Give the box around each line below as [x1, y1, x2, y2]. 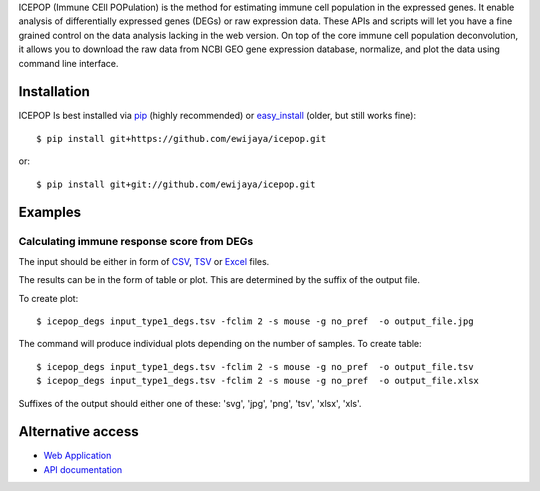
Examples [18, 204, 82, 221]
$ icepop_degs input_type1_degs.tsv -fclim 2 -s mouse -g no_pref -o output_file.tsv [36, 361, 474, 372]
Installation [18, 83, 90, 100]
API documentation [43, 463, 123, 475]
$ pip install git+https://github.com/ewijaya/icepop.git [36, 133, 327, 144]
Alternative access [18, 423, 139, 440]
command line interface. [18, 57, 119, 69]
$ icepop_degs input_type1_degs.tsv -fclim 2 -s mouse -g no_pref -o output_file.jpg [36, 315, 474, 327]
